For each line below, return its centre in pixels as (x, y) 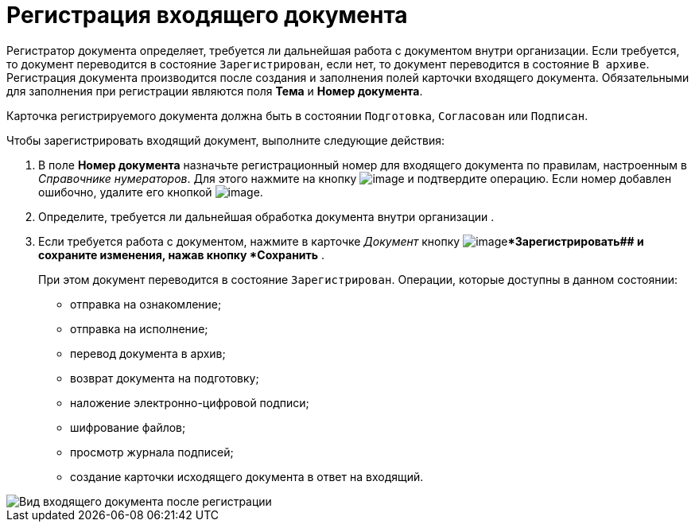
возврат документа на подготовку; (165, 378)
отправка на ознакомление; (146, 304)
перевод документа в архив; (148, 353)
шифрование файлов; (128, 427)
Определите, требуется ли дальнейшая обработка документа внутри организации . (266, 216)
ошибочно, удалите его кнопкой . (151, 192)
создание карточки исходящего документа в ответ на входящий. (247, 476)
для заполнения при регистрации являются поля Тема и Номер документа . (215, 91)
